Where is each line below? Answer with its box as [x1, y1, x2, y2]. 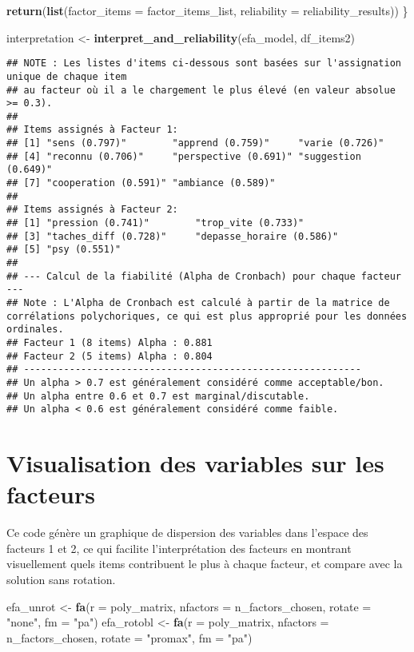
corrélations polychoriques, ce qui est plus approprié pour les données [6, 310, 408, 322]
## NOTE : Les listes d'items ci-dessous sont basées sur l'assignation [6, 58, 401, 70]
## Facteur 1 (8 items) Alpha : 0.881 [6, 336, 213, 348]
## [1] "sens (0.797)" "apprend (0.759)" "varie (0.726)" [6, 137, 384, 149]
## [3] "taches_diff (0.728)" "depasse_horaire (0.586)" [6, 230, 339, 242]
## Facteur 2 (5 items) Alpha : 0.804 [6, 350, 213, 362]
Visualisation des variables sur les [6, 447, 384, 479]
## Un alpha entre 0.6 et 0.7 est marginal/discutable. [6, 390, 310, 402]
